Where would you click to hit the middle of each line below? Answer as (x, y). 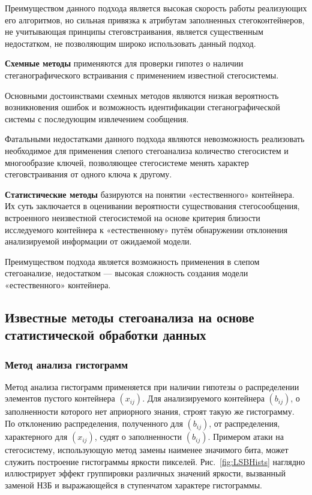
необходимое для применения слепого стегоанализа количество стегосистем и (147, 150)
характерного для (36, 437)
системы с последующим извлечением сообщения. (97, 118)
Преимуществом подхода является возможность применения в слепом (132, 261)
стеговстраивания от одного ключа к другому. (88, 174)
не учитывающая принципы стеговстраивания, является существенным (134, 31)
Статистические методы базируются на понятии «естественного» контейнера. (150, 194)
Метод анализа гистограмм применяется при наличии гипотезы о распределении (152, 386)
